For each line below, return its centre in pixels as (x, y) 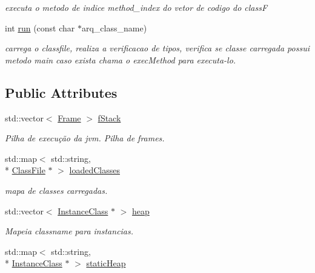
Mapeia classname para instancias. (69, 231)
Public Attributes (61, 92)
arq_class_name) (114, 27)
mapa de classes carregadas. (56, 190)
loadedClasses (94, 170)
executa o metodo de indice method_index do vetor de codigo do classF (136, 7)
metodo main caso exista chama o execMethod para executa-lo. (121, 59)
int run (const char (40, 27)
